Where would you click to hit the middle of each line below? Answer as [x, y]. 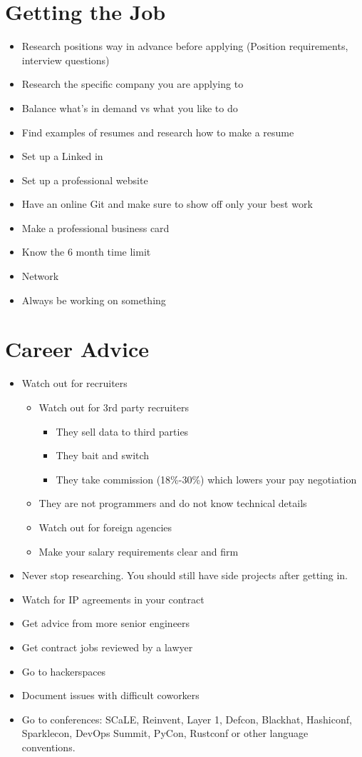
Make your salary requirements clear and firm [139, 551]
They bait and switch [103, 455]
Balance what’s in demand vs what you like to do [130, 107]
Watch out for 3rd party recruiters [114, 407]
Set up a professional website [85, 180]
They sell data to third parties [122, 431]
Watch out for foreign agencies [105, 527]
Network [40, 276]
